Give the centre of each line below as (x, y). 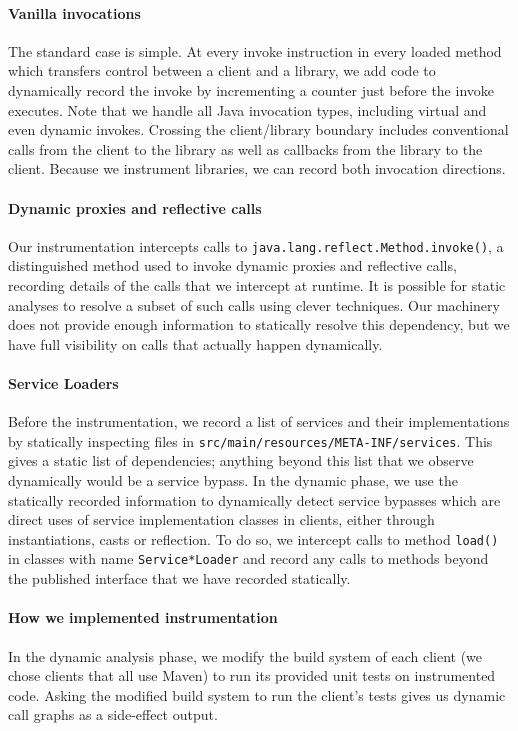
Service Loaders (63, 382)
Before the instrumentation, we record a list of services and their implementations (259, 421)
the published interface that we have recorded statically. (179, 578)
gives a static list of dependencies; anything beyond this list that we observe (241, 460)
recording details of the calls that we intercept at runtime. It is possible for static (257, 285)
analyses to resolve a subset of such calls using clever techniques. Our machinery (254, 304)
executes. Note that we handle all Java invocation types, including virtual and (247, 109)
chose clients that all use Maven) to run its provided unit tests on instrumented (252, 675)
